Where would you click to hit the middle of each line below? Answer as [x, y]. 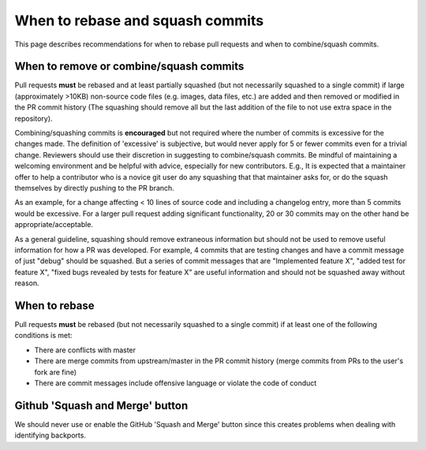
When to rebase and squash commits [139, 20]
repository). [34, 118]
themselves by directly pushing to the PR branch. [95, 188]
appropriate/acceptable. [54, 225]
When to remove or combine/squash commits [129, 67]
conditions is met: [43, 336]
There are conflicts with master [85, 350]
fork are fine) [56, 372]
